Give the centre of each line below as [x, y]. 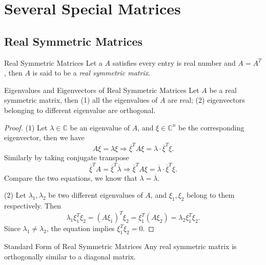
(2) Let [15, 195]
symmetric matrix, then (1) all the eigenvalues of [81, 100]
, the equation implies [80, 228]
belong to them [211, 195]
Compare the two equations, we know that [71, 177]
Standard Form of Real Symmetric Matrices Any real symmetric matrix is [120, 246]
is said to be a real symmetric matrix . [91, 73]
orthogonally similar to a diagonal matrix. [70, 256]
